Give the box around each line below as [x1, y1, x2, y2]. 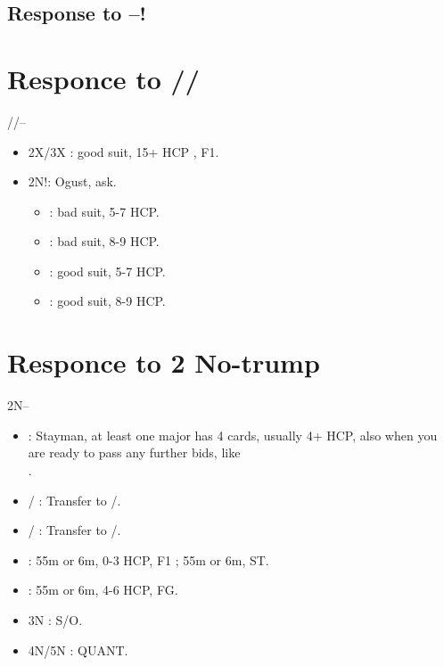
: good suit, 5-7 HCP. [49, 261, 166, 280]
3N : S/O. [28, 610, 83, 629]
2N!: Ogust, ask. [28, 172, 117, 191]
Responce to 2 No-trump [7, 344, 320, 381]
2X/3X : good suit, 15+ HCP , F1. [28, 142, 219, 160]
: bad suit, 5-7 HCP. [49, 201, 160, 220]
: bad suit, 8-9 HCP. [49, 232, 160, 251]
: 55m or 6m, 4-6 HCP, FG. [28, 580, 178, 599]
